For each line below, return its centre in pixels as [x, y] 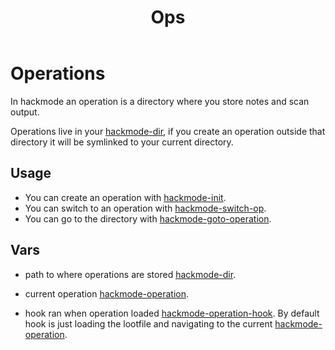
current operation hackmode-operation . [106, 293]
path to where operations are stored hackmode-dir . [130, 274]
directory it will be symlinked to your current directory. [122, 142]
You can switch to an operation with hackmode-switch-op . [145, 208]
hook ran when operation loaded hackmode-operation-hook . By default [172, 313]
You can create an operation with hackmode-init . [125, 197]
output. [25, 112]
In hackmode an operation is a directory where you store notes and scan [160, 101]
